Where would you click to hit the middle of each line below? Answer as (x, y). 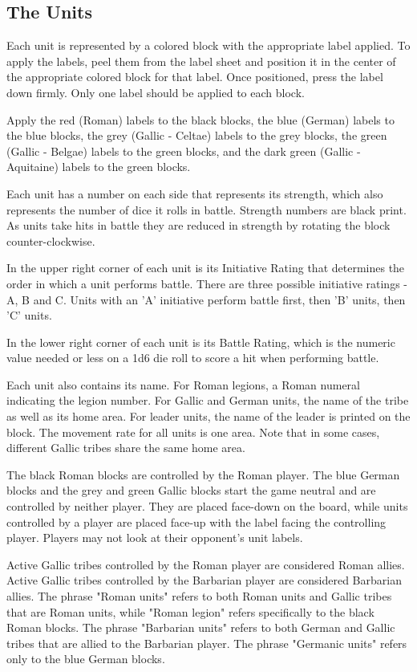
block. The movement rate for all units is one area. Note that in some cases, (193, 432)
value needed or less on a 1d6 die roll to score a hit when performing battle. (193, 358)
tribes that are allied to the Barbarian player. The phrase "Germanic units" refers (207, 643)
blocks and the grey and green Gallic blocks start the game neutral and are (191, 490)
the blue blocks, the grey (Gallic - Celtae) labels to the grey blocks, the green (197, 135)
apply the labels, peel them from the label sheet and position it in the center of (201, 61)
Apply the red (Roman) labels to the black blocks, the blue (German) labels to (200, 119)
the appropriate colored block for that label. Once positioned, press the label (195, 77)
